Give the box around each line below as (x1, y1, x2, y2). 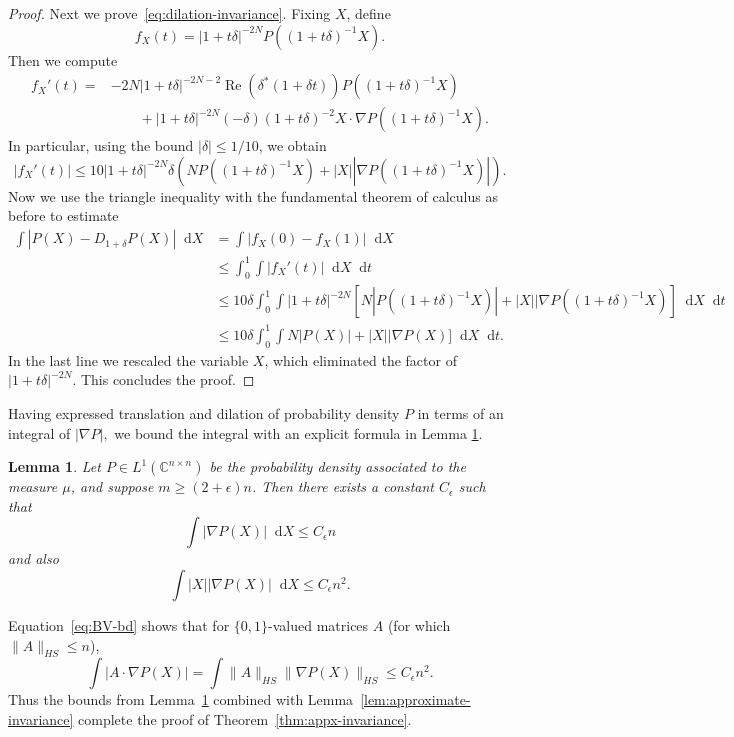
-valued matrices (268, 614, 369, 635)
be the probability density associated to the (209, 456, 466, 477)
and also (8, 548, 59, 569)
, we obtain (258, 135, 327, 156)
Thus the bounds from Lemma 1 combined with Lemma (8, 689, 354, 710)
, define (346, 3, 391, 23)
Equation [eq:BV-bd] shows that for (8, 614, 230, 635)
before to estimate (8, 205, 119, 226)
